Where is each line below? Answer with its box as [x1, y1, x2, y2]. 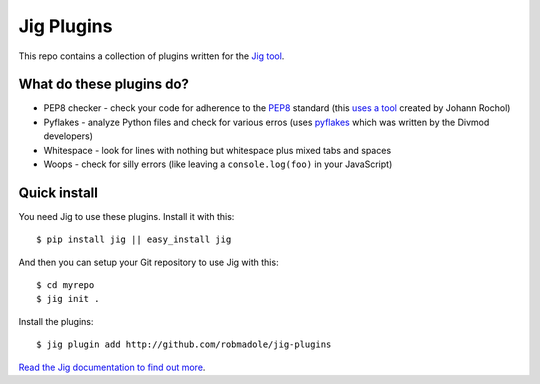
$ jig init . [36, 293, 100, 305]
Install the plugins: [18, 315, 94, 327]
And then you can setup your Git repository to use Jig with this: [18, 256, 279, 268]
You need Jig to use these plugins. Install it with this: [18, 210, 235, 222]
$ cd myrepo [36, 280, 95, 291]
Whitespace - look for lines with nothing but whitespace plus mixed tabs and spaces [43, 144, 392, 156]
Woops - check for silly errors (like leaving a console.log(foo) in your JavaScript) [43, 158, 393, 170]
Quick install [18, 184, 99, 201]
